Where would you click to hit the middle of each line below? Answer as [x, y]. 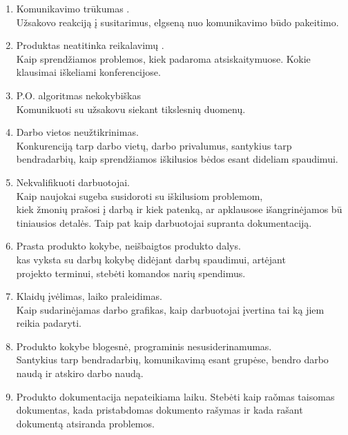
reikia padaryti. [49, 323]
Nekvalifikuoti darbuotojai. [73, 182]
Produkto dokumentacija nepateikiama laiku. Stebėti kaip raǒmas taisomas [175, 396]
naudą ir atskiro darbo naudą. [80, 373]
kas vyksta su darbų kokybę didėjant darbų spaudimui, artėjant [151, 259]
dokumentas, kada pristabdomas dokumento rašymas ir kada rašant [159, 410]
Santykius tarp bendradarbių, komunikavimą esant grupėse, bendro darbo [172, 360]
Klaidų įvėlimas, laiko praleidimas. [89, 296]
